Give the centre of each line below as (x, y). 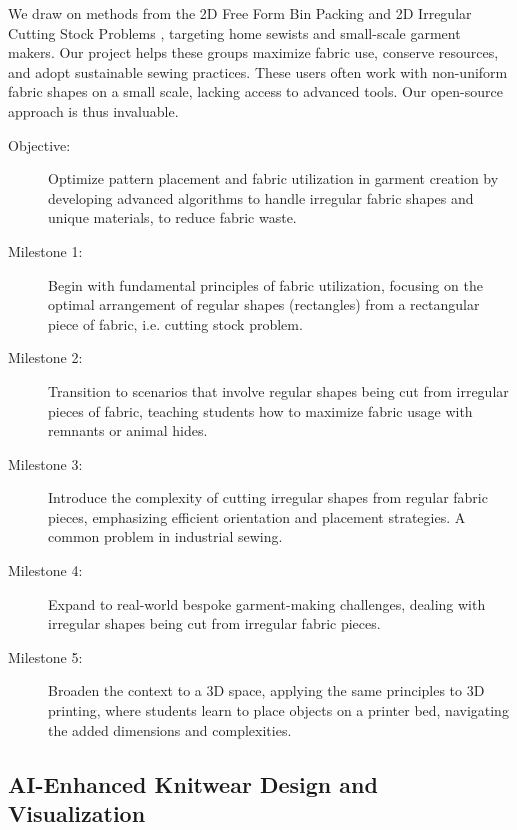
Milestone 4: (45, 570)
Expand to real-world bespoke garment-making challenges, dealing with (267, 603)
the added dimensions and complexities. (170, 729)
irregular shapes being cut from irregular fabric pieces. (214, 623)
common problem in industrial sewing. (165, 536)
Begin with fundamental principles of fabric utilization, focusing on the (265, 284)
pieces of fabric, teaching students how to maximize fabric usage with (260, 410)
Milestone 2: (45, 357)
